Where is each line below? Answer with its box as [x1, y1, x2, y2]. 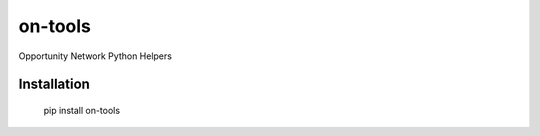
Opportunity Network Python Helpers [18, 50, 172, 62]
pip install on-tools [43, 104, 120, 116]
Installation [18, 76, 90, 93]
